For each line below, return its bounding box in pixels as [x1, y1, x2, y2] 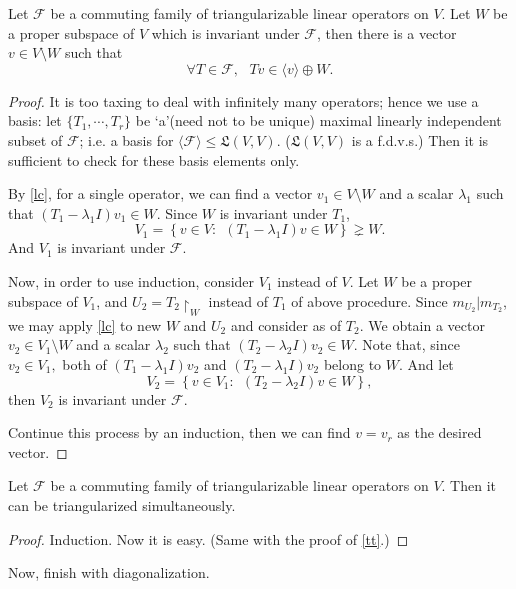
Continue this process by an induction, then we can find [8, 422, 351, 443]
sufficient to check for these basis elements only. [8, 149, 300, 170]
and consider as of [230, 314, 342, 335]
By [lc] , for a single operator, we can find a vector [8, 183, 313, 204]
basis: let [8, 110, 62, 131]
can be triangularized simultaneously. [8, 494, 236, 515]
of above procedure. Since [291, 290, 448, 311]
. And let [398, 354, 454, 375]
